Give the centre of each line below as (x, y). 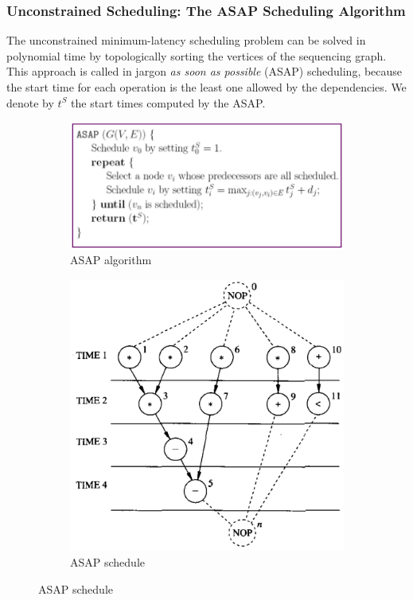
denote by (30, 102)
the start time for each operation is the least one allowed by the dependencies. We (206, 87)
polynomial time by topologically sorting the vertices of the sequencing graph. (197, 55)
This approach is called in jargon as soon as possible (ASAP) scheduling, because (205, 71)
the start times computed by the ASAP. (168, 102)
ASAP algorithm (111, 260)
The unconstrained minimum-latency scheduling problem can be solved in (186, 40)
